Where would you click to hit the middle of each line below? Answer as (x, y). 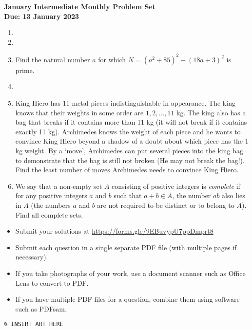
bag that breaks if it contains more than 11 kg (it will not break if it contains (131, 122)
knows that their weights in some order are (79, 112)
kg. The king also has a (211, 112)
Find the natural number (53, 59)
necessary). (32, 257)
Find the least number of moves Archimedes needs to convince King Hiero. (127, 170)
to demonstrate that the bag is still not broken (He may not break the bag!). (130, 160)
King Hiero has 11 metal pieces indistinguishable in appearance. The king (125, 103)
